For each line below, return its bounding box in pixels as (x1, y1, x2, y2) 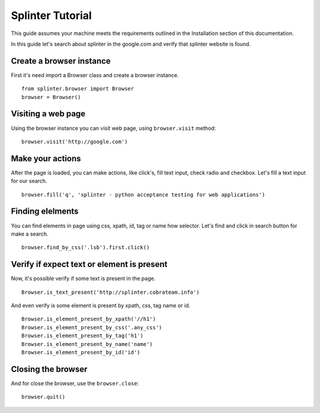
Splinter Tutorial (11, 9, 92, 22)
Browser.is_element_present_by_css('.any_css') (21, 324, 162, 331)
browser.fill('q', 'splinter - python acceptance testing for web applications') (21, 191, 265, 198)
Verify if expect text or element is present (11, 259, 168, 269)
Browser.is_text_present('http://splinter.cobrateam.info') (21, 288, 200, 296)
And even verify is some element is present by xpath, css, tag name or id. (11, 301, 191, 309)
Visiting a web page (11, 109, 86, 119)
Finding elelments (11, 206, 79, 217)
